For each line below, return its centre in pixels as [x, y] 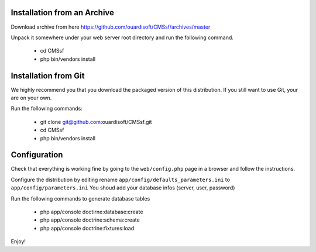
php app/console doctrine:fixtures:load [87, 228]
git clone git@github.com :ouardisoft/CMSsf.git [96, 122]
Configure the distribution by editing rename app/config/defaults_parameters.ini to [121, 179]
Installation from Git [48, 76]
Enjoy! [18, 241]
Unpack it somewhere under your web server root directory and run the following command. [122, 37]
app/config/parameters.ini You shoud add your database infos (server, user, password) [123, 188]
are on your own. [31, 98]
